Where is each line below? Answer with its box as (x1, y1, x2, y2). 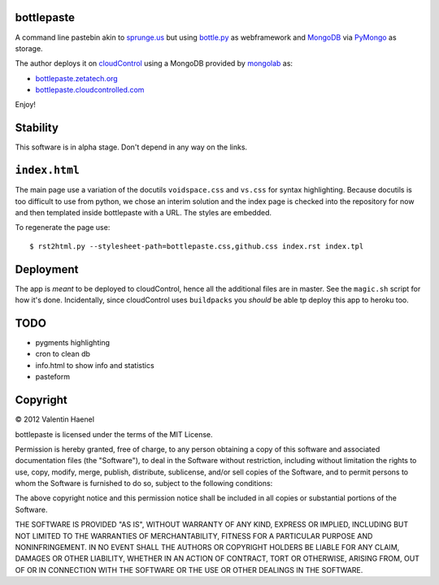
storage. (15, 43, 44, 53)
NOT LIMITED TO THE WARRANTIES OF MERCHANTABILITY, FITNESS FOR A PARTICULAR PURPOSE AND (15, 531, 373, 540)
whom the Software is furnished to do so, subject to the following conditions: (15, 479, 273, 488)
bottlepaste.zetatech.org (35, 73, 118, 83)
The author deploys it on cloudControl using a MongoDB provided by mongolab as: (15, 58, 293, 68)
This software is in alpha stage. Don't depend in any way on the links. (15, 142, 248, 152)
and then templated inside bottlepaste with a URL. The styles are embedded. (15, 208, 272, 218)
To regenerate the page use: (15, 223, 111, 232)
